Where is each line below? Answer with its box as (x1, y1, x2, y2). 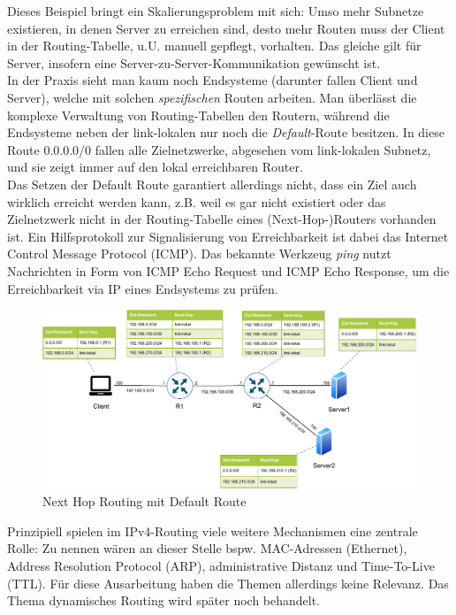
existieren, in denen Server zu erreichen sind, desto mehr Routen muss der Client (7, 19, 445, 37)
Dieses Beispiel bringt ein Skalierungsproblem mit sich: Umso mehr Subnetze (7, 2, 424, 19)
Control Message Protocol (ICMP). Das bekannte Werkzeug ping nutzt (7, 244, 391, 263)
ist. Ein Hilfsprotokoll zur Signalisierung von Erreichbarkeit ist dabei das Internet (7, 227, 449, 245)
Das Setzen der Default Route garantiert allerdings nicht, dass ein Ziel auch (7, 174, 417, 193)
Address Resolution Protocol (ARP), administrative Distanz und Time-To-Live (7, 556, 435, 574)
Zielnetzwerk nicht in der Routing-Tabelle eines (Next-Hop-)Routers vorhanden (7, 210, 437, 228)
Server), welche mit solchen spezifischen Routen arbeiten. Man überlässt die (7, 88, 417, 106)
